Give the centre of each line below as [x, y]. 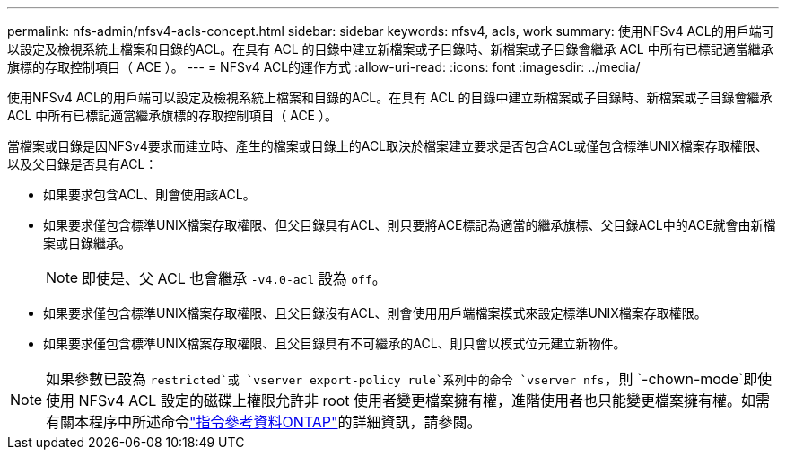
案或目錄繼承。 [87, 243]
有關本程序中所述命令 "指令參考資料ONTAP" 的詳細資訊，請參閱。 [264, 422]
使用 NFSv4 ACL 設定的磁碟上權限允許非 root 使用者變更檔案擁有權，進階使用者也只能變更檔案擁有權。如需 [408, 400]
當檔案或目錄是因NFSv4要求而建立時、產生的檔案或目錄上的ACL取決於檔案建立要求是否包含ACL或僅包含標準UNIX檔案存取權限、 [388, 146]
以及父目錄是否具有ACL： [83, 164]
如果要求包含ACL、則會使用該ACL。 [149, 194]
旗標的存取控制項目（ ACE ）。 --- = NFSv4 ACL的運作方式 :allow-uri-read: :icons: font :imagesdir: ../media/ [324, 67]
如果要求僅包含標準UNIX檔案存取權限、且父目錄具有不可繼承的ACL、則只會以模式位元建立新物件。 [335, 343]
